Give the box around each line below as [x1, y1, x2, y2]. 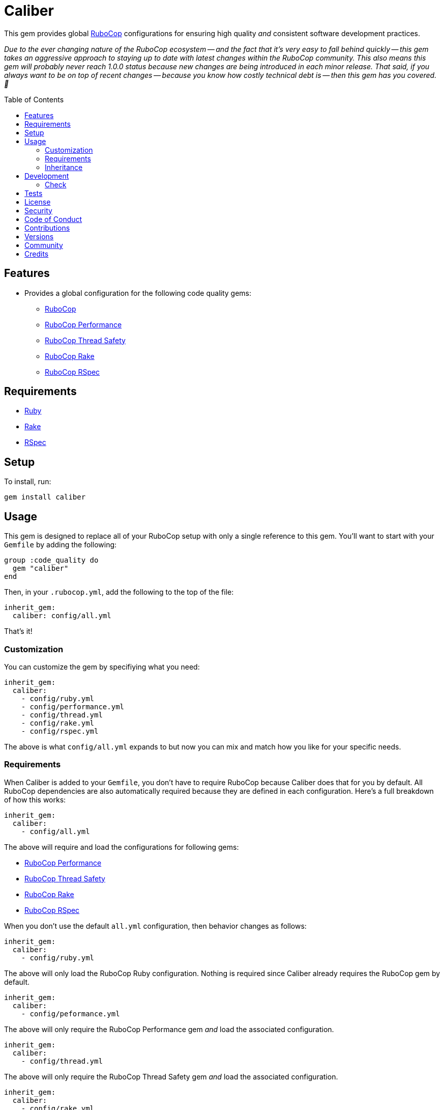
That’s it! [4, 627, 33, 636]
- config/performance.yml [21, 702, 125, 711]
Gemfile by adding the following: [4, 540, 117, 549]
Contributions [24, 223, 70, 232]
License [24, 197, 51, 206]
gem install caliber [4, 493, 86, 502]
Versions [24, 232, 54, 241]
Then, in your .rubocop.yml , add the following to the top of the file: [4, 588, 234, 597]
